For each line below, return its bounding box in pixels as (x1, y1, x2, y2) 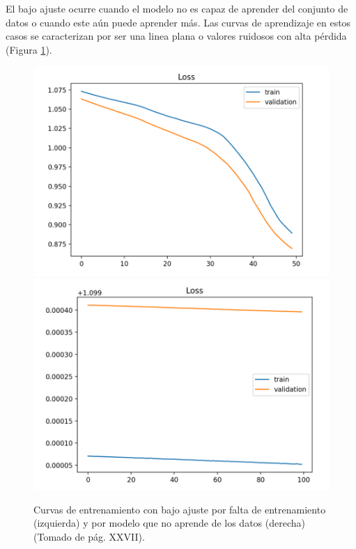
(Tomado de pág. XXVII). (33, 529, 145, 543)
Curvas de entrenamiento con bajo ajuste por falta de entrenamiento (33, 502, 326, 516)
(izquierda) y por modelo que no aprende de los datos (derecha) (33, 516, 305, 530)
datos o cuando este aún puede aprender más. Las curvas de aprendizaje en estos (6, 15, 351, 29)
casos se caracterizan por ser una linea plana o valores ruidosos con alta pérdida (6, 29, 347, 43)
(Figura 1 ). (6, 42, 52, 56)
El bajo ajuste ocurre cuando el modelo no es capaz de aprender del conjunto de (6, 1, 348, 15)
